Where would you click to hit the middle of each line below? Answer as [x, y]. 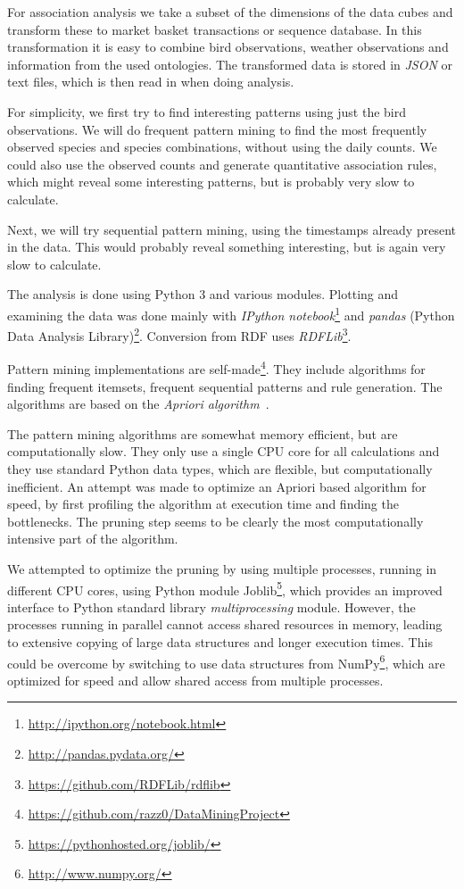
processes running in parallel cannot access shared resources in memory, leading [225, 624]
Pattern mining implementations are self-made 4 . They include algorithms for [216, 368]
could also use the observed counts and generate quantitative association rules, [222, 164]
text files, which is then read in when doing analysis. [151, 82]
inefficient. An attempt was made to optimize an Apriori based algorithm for [217, 486]
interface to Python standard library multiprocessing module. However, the [211, 607]
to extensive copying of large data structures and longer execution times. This [220, 642]
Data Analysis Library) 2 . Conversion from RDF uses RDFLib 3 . [179, 334]
